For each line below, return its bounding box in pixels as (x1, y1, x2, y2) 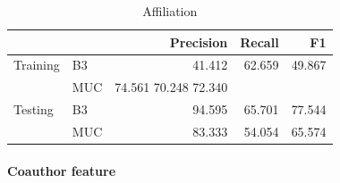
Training (13, 55, 60, 74)
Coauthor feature (7, 161, 116, 179)
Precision (169, 32, 228, 51)
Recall (240, 32, 279, 51)
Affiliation (142, 2, 198, 20)
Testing (13, 100, 54, 119)
